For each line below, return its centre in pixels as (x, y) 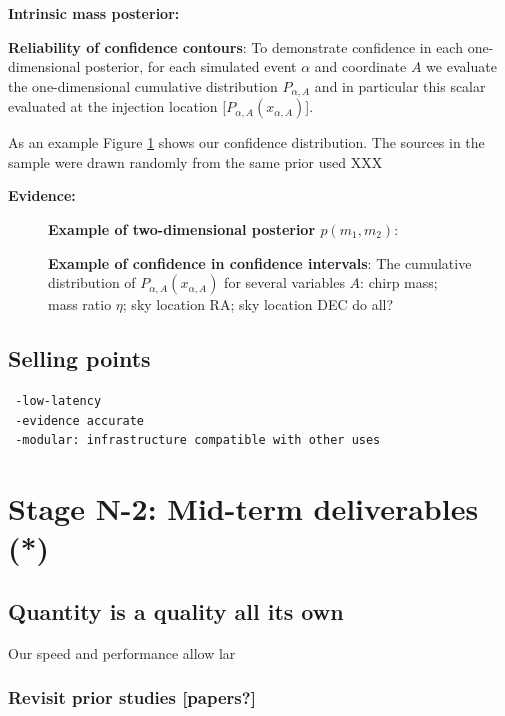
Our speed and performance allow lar (122, 652)
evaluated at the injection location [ (117, 106)
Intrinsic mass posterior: (94, 13)
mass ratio (80, 304)
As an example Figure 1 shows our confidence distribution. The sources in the (246, 142)
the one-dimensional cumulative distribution (143, 85)
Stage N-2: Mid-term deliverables (243, 507)
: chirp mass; (399, 282)
